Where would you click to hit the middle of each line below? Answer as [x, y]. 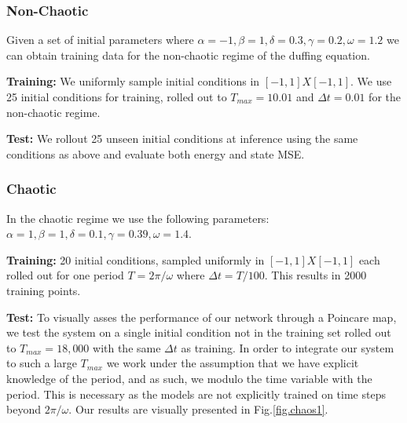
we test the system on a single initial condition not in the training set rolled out [199, 332]
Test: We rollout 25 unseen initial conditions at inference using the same [182, 139]
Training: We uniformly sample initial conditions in [133, 81]
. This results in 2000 [315, 275]
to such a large [42, 363]
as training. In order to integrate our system [288, 347]
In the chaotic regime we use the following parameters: [138, 218]
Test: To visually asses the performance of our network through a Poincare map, [202, 317]
